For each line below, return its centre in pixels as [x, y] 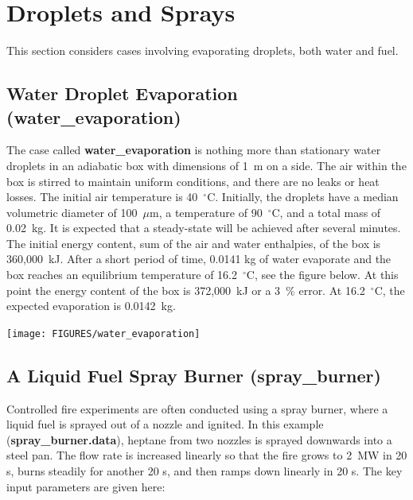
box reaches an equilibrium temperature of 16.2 [122, 275]
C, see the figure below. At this [322, 275]
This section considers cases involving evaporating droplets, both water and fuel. [203, 50]
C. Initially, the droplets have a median [303, 197]
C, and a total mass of [326, 212]
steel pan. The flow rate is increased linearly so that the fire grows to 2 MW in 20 [207, 455]
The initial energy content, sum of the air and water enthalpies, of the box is [194, 243]
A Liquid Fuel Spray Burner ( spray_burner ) [194, 375]
